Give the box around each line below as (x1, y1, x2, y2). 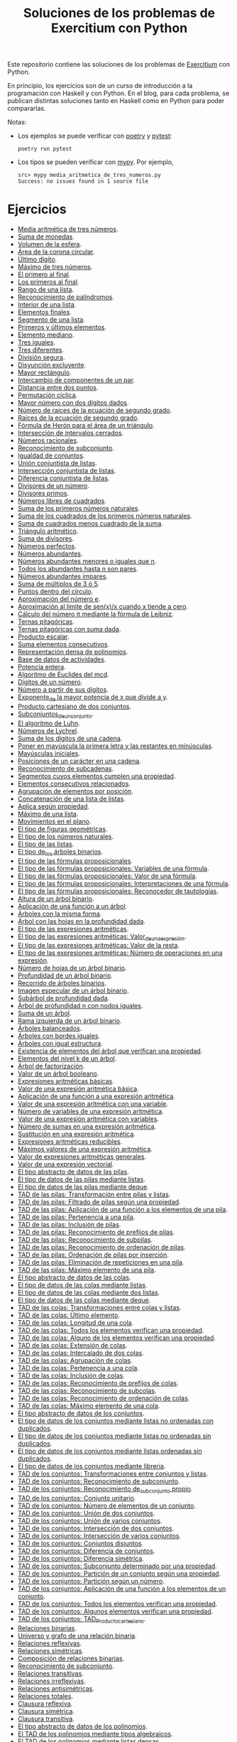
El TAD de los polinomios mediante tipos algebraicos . (17, 1729, 173, 1738)
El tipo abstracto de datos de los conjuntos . (17, 1409, 145, 1418)
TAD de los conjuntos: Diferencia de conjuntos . (17, 1547, 155, 1555)
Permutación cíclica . (17, 391, 78, 399)
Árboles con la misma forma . (17, 909, 102, 918)
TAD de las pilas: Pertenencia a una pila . (17, 1213, 136, 1221)
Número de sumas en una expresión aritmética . (17, 1122, 157, 1131)
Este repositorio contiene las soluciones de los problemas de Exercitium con (7, 60, 231, 69)
